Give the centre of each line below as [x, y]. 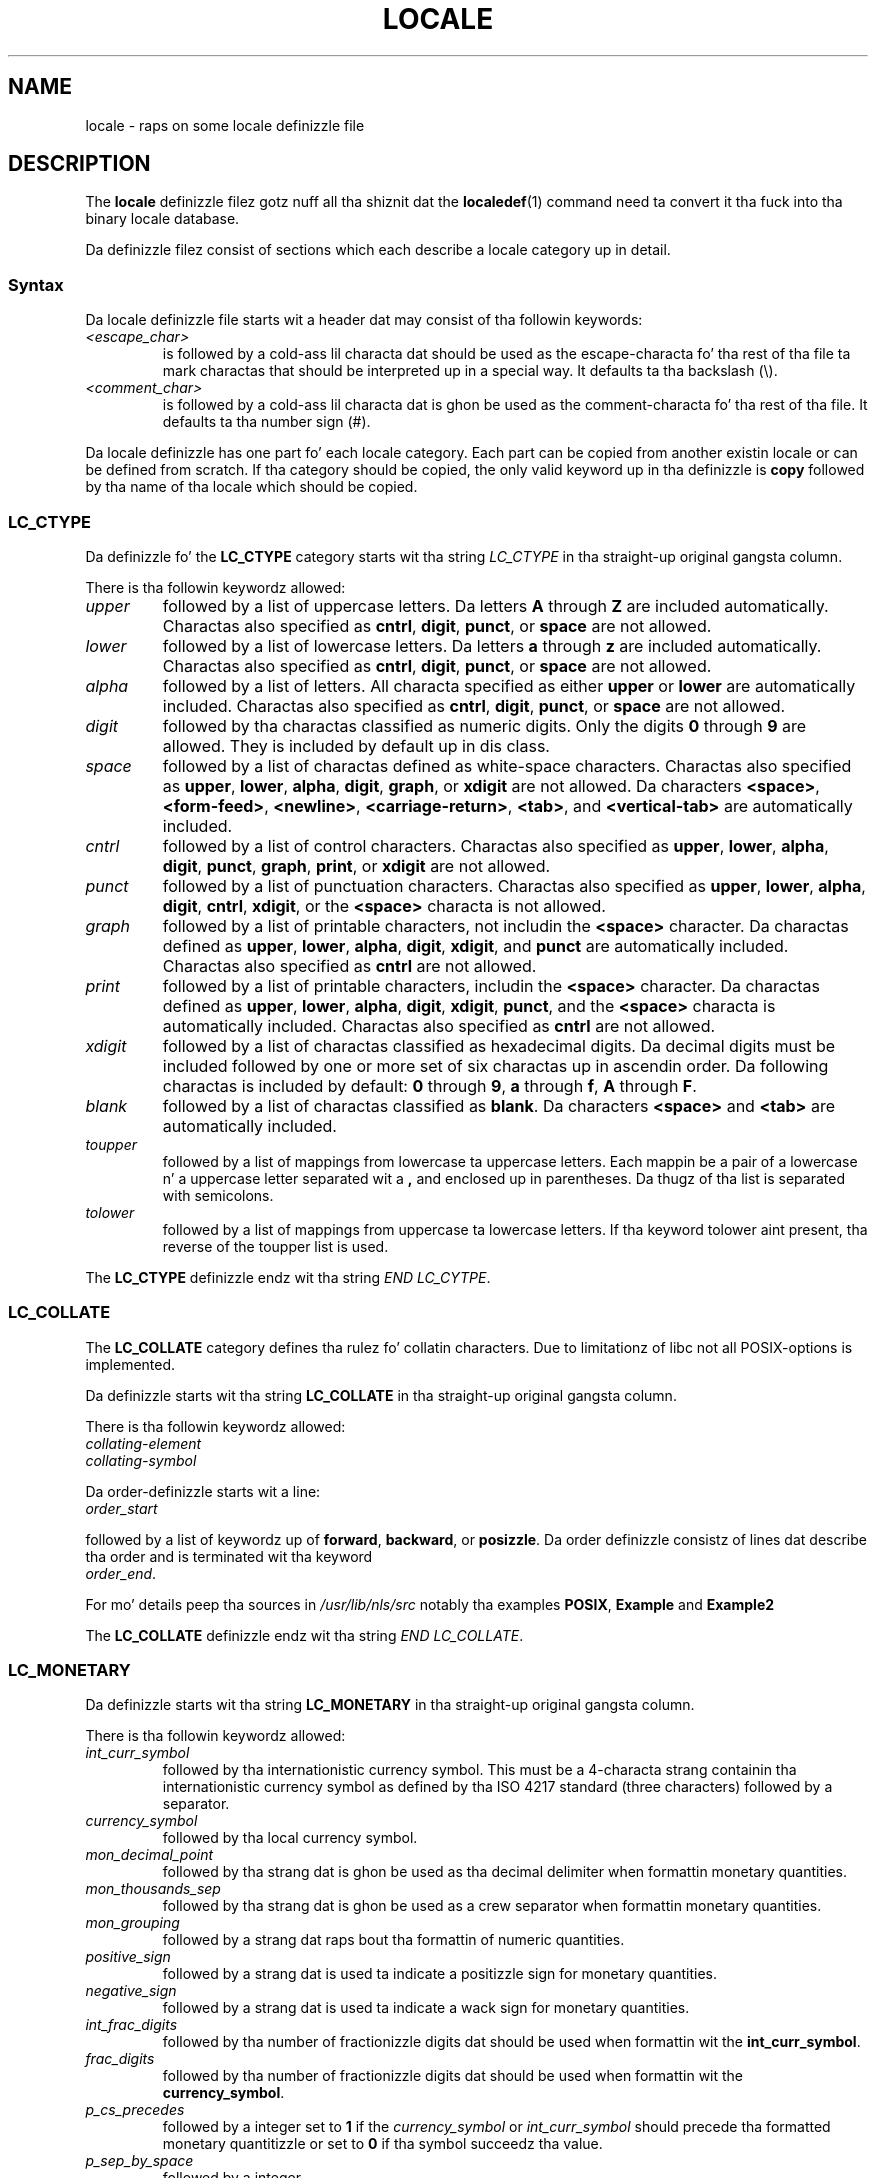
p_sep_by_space [139, 2161]
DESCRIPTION [79, 164]
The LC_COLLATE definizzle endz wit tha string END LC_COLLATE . [304, 1635]
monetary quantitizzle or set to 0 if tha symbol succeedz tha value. [382, 2144]
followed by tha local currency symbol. [290, 1838]
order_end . [121, 1573]
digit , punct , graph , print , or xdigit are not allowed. [356, 865]
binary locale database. [162, 219]
